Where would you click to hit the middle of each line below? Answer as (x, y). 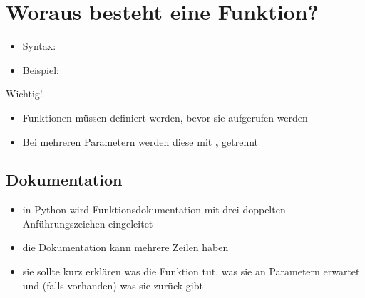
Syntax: (39, 46)
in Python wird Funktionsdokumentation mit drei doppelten (154, 209)
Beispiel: (41, 69)
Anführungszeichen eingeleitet (88, 223)
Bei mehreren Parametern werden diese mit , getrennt (140, 141)
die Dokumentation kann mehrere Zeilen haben (125, 247)
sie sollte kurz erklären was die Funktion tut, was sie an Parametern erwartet (191, 271)
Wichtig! (24, 94)
